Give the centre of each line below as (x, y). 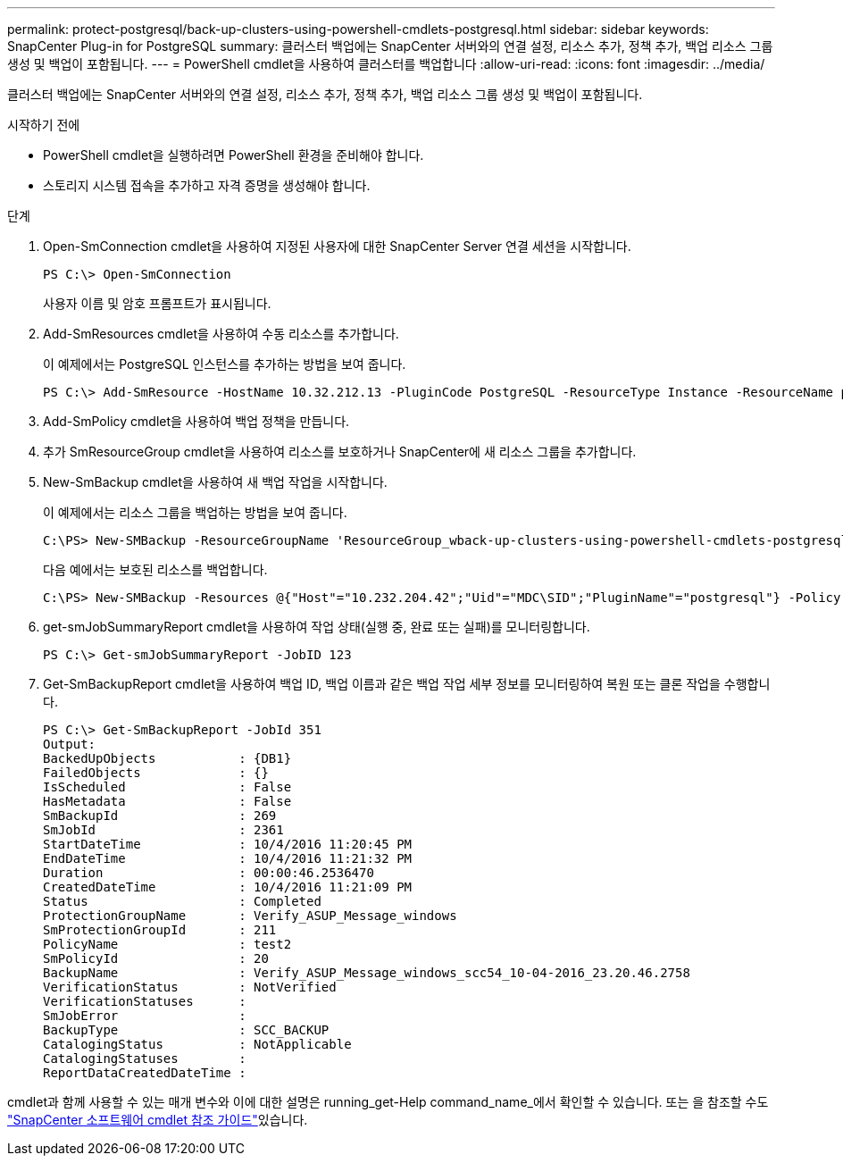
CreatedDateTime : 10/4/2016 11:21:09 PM (228, 887)
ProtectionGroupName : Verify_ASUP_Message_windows (250, 916)
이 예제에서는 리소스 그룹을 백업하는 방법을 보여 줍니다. (195, 512)
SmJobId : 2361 (163, 830)
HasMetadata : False (167, 801)
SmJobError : (145, 1016)
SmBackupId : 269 (160, 816)
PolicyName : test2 (167, 944)
